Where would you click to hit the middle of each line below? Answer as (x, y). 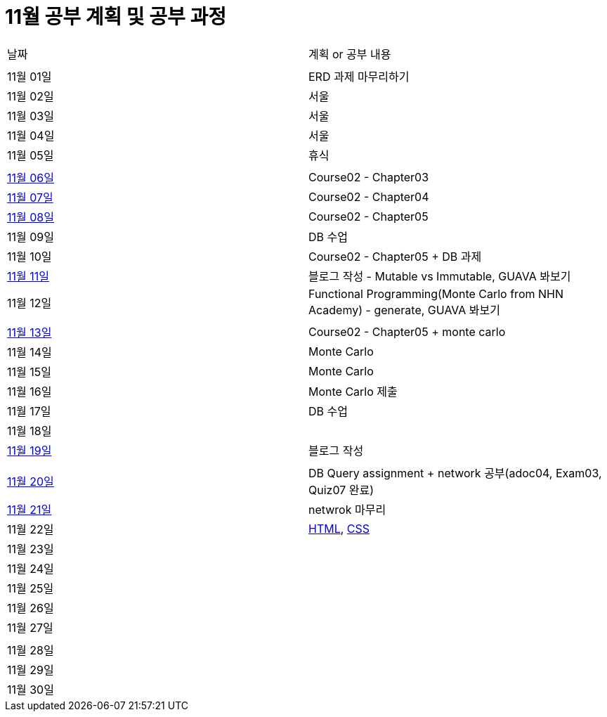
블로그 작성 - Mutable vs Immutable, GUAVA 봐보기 (440, 276)
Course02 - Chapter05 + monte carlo (407, 331)
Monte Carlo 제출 (353, 391)
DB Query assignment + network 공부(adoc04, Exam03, (455, 473)
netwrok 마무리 (347, 509)
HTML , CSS (339, 528)
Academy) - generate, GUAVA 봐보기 (404, 310)
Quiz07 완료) (341, 490)
